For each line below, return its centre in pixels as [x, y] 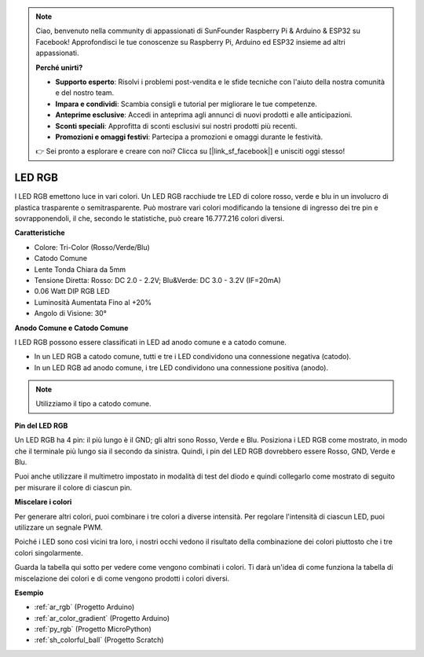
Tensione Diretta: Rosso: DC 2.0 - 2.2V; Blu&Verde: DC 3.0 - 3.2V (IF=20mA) [158, 280]
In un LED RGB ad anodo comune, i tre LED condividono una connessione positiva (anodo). [181, 367]
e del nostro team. [85, 93]
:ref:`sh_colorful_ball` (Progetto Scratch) [99, 640]
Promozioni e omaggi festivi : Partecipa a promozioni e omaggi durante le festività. [189, 137]
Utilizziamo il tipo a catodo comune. [94, 404]
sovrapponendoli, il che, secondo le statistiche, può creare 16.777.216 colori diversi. [150, 218]
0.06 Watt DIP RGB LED [72, 292]
